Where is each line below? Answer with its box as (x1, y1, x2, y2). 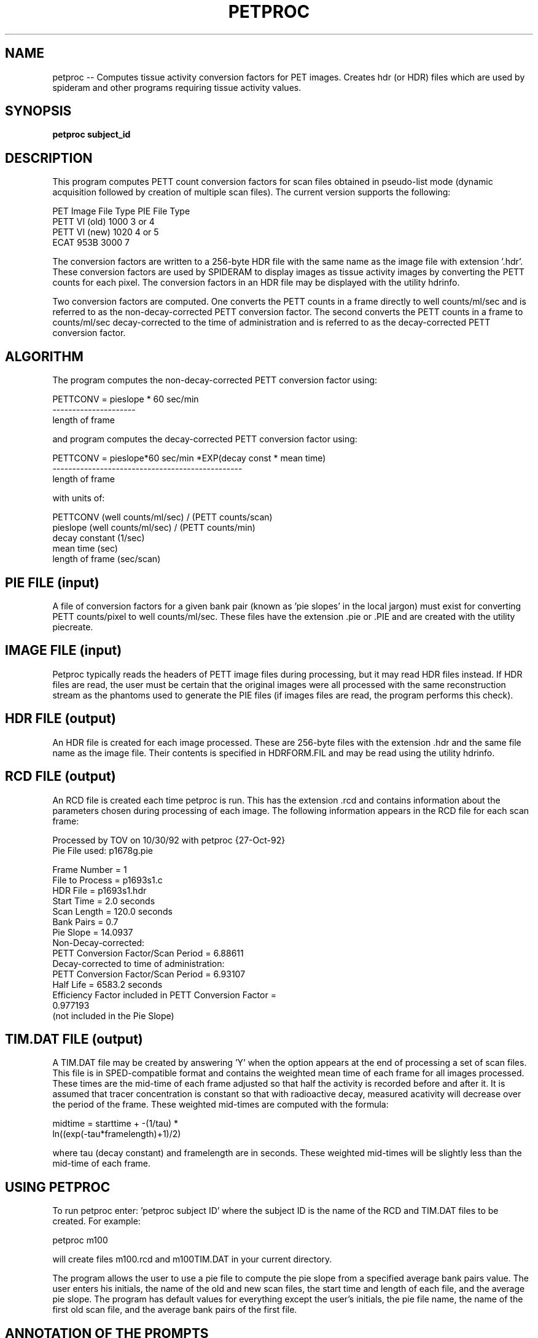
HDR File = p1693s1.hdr (52, 885, 147, 896)
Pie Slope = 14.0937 (52, 926, 133, 937)
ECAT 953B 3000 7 (52, 237, 130, 248)
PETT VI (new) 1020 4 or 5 (52, 227, 159, 238)
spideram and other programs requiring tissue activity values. (52, 82, 302, 93)
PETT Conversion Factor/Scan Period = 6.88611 (52, 947, 244, 958)
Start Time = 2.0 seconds (52, 895, 155, 906)
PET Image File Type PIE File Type (52, 206, 190, 217)
